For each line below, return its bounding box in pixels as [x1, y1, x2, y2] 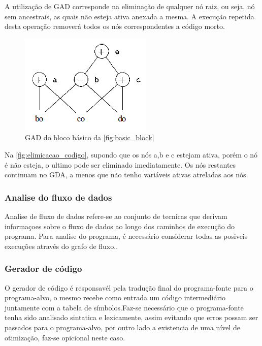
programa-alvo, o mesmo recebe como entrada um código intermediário [5, 292, 226, 303]
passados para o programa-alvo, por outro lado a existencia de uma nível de [5, 322, 241, 332]
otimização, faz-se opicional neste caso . [5, 332, 125, 342]
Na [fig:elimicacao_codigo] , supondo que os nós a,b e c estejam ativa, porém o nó [5, 149, 258, 160]
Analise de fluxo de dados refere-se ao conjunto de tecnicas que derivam [5, 210, 227, 221]
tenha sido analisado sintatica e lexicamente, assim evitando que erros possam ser [5, 312, 258, 323]
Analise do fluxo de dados [5, 191, 112, 203]
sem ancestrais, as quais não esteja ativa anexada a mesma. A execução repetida [5, 11, 254, 21]
